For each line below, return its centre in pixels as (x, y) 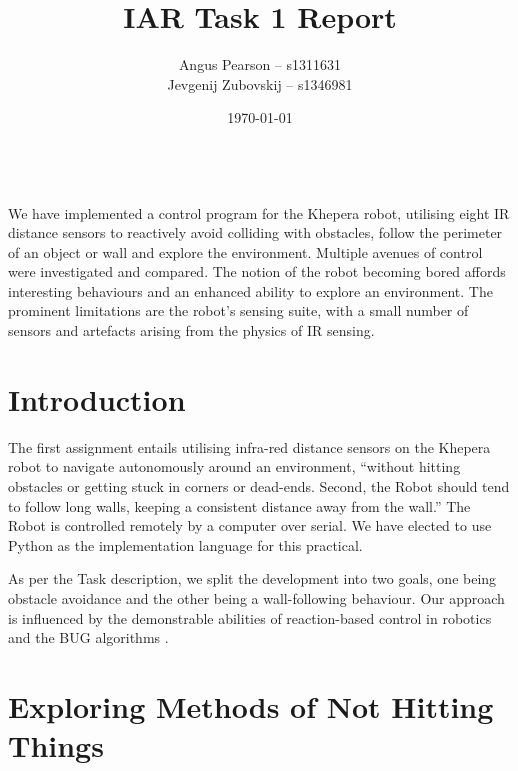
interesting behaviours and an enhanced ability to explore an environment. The (250, 290)
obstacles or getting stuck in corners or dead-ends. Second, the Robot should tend (259, 485)
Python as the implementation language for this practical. (185, 544)
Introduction (97, 398)
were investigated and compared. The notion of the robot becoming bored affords (257, 271)
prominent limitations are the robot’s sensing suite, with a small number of (238, 310)
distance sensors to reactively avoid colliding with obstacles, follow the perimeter (255, 232)
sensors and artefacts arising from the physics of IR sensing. (191, 330)
